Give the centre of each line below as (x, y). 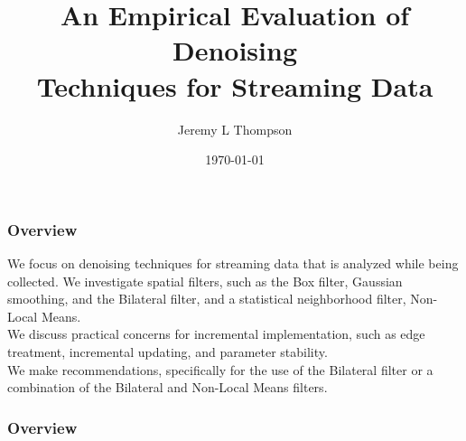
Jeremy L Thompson (235, 129)
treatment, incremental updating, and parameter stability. (168, 351)
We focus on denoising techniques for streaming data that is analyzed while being (233, 263)
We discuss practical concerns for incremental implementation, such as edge (216, 334)
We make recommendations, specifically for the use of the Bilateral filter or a (220, 369)
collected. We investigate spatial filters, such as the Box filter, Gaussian (205, 281)
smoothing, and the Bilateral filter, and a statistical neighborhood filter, (207, 299)
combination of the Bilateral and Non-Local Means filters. (168, 387)
